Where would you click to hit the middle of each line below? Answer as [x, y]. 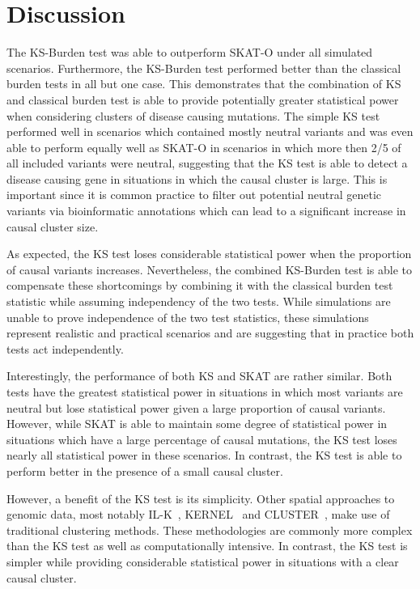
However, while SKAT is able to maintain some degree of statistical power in [197, 424]
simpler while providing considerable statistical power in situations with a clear [203, 561]
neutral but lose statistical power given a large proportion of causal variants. [196, 407]
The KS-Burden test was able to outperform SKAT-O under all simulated [190, 52]
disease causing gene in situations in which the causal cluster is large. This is [197, 178]
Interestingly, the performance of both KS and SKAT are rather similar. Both [199, 376]
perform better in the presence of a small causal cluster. [145, 470]
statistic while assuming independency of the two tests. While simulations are [199, 301]
